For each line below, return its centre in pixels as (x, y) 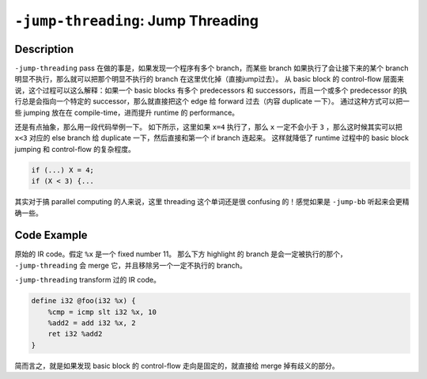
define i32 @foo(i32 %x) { (83, 301)
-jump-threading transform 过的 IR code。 (88, 280)
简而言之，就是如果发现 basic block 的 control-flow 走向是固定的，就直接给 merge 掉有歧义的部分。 (177, 366)
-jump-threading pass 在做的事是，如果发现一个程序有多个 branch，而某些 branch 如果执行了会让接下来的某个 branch (212, 68)
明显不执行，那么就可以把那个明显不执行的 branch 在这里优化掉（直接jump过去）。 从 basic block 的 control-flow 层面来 (210, 79)
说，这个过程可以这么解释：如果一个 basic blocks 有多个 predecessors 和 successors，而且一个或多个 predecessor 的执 (211, 90)
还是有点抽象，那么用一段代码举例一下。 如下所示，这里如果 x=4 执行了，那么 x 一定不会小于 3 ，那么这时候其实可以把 (208, 127)
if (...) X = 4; (63, 170)
